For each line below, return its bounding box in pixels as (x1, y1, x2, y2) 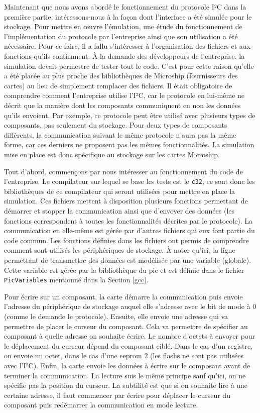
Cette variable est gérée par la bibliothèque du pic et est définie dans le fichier (4, 264, 244, 275)
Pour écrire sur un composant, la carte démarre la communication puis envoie (4, 291, 243, 301)
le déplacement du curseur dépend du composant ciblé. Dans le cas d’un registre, (4, 340, 252, 351)
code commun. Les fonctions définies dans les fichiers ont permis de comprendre (4, 235, 249, 245)
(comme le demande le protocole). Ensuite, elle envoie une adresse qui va (4, 311, 228, 321)
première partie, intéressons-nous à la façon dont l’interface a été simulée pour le (4, 11, 252, 22)
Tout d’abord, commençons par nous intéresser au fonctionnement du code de (4, 166, 243, 176)
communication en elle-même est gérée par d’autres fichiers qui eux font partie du (4, 225, 255, 236)
